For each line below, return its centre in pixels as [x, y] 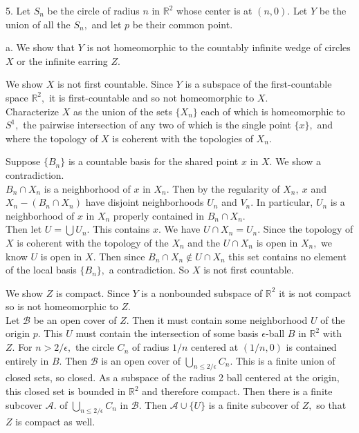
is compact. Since [93, 292]
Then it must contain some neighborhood [220, 319]
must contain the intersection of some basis [167, 333]
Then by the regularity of [226, 188]
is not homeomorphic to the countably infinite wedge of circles [219, 47]
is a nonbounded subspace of [202, 292]
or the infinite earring [62, 60]
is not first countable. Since [116, 84]
